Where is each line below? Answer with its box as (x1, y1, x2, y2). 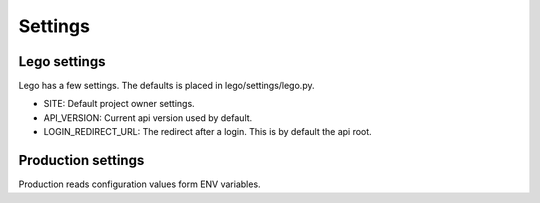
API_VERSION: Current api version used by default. (43, 111, 253, 124)
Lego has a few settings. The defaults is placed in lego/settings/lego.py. (18, 80, 315, 92)
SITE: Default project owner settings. (43, 98, 195, 110)
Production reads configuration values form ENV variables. (18, 178, 261, 190)
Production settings (18, 152, 145, 169)
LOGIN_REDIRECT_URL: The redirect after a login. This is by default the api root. (43, 126, 372, 138)
